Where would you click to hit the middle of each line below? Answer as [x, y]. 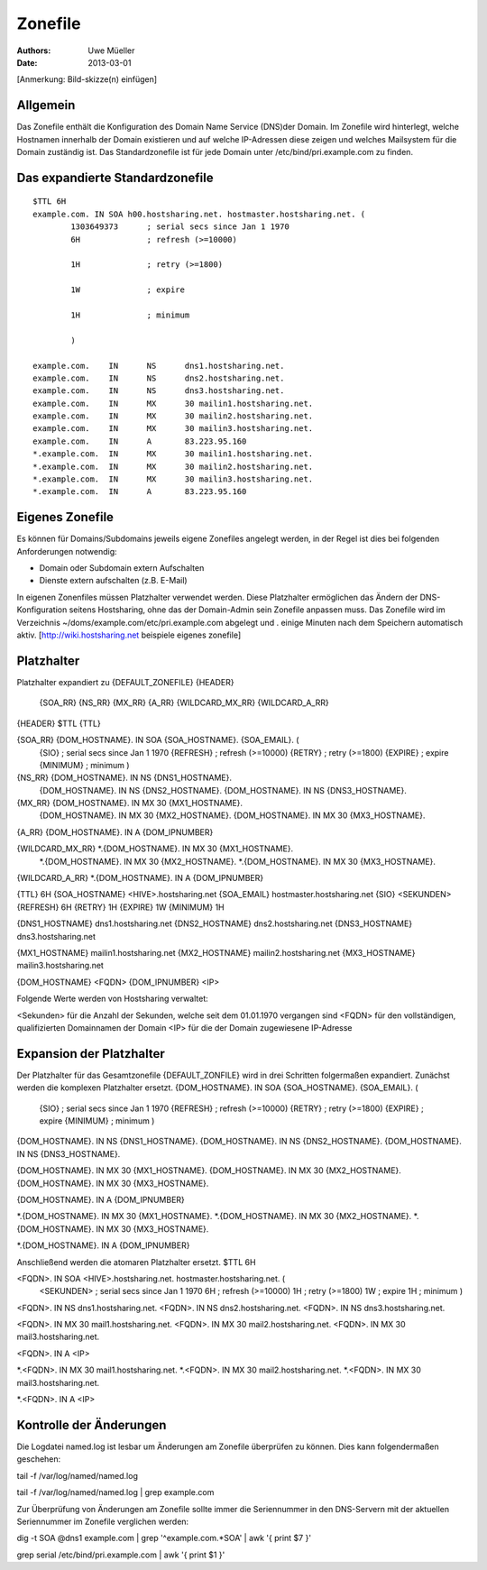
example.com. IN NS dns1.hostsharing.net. [159, 366]
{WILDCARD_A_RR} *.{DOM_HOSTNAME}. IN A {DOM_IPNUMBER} [140, 878]
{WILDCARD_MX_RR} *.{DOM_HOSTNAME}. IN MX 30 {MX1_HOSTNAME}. [155, 849]
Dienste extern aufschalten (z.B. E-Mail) [114, 581]
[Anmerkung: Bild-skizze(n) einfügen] [87, 79]
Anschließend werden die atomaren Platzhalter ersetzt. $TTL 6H [136, 1262]
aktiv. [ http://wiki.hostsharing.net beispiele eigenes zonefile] [129, 635]
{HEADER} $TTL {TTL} [59, 723]
